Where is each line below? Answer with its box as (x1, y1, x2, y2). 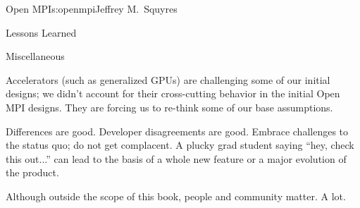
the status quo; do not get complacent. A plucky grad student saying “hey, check (6, 137, 354, 152)
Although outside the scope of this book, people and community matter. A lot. (6, 188, 346, 203)
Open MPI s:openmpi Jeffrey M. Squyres (6, 1, 178, 16)
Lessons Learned (6, 25, 77, 39)
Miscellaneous (6, 49, 65, 63)
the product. (6, 165, 59, 180)
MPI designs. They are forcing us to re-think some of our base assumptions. (6, 99, 333, 114)
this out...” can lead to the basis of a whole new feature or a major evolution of (6, 151, 347, 166)
